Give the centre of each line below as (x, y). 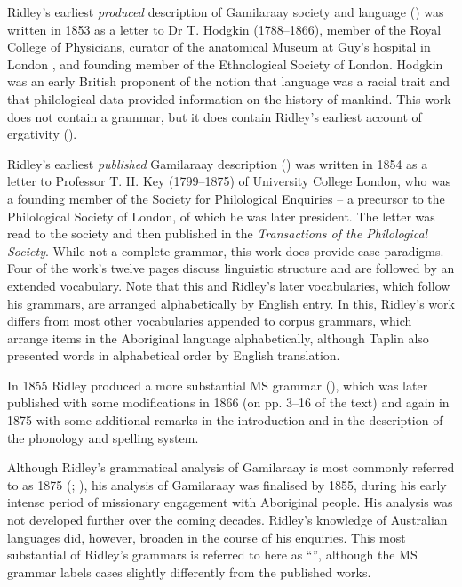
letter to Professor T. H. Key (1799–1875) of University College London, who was (229, 181)
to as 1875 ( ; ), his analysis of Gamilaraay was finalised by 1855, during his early (227, 484)
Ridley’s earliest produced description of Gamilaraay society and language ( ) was (226, 12)
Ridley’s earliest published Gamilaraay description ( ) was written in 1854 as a (218, 163)
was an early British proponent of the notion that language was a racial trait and (229, 81)
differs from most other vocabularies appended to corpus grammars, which (210, 321)
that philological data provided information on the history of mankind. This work (229, 98)
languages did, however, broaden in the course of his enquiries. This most (207, 537)
